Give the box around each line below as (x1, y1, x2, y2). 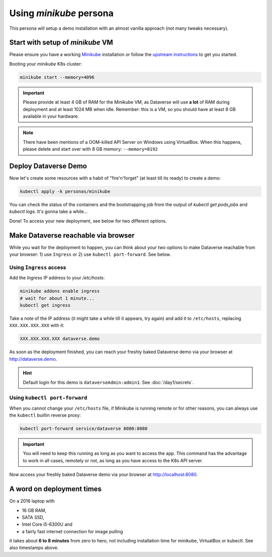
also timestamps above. (9, 545, 59, 551)
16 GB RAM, (22, 507, 47, 513)
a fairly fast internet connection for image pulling (22, 528, 123, 534)
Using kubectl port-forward (9, 394, 88, 401)
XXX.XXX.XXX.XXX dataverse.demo (20, 336, 100, 342)
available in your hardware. (23, 113, 79, 119)
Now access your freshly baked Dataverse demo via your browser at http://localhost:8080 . (9, 472, 198, 478)
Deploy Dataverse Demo (9, 161, 87, 170)
